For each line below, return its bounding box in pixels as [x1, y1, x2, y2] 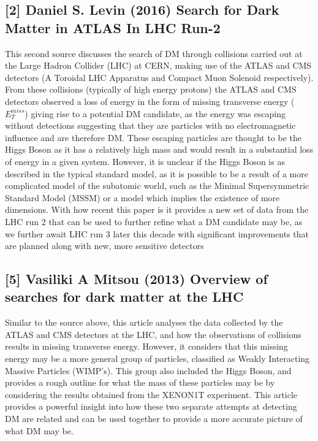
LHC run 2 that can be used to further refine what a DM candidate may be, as [5, 215, 303, 228]
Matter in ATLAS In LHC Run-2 [5, 18, 221, 37]
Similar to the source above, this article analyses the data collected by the [5, 316, 283, 329]
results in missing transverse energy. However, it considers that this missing [5, 340, 288, 353]
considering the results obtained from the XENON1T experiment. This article [5, 388, 298, 401]
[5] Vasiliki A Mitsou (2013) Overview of [5, 269, 268, 288]
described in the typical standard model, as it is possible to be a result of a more [5, 167, 308, 180]
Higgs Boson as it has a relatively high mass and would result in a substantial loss [5, 143, 314, 156]
